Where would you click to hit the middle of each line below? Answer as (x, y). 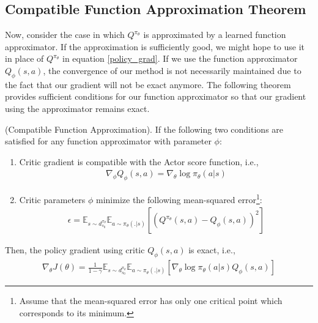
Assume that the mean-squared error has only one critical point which (151, 301)
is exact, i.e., (212, 250)
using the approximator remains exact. (77, 108)
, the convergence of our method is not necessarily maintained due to (172, 70)
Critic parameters (52, 199)
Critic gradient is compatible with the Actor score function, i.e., (139, 161)
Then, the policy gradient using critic (75, 250)
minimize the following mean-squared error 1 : (179, 199)
